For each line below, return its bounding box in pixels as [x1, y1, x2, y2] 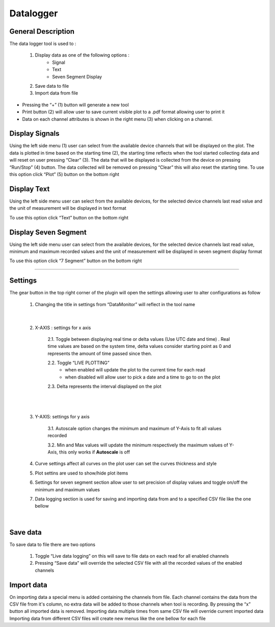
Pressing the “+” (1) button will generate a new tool [22, 102, 129, 108]
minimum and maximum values [35, 486, 100, 492]
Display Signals [9, 129, 60, 138]
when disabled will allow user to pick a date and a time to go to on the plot [65, 374, 221, 380]
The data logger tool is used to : [9, 41, 76, 47]
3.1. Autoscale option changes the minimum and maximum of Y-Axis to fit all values [47, 425, 222, 431]
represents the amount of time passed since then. [47, 350, 152, 357]
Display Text [9, 184, 50, 193]
